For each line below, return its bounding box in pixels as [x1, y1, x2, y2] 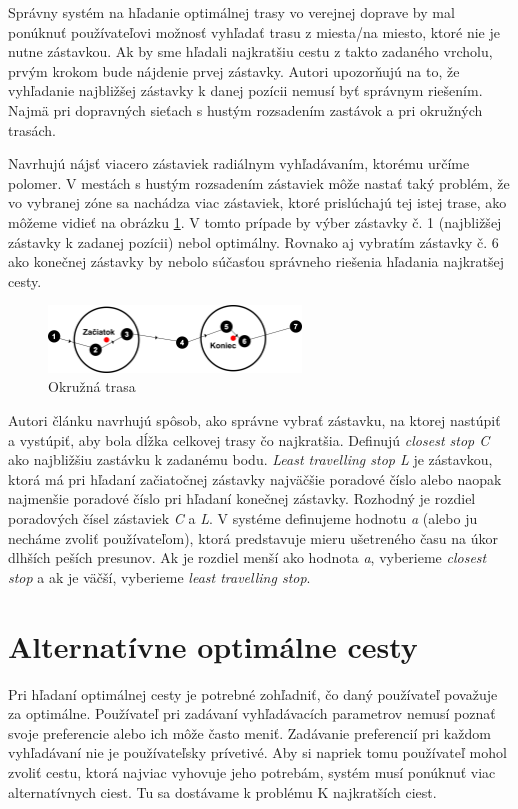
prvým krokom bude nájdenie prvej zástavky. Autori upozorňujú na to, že [8, 60, 460, 81]
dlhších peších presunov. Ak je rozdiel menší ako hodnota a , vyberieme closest [8, 547, 487, 568]
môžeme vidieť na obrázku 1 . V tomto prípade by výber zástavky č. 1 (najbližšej [8, 211, 502, 232]
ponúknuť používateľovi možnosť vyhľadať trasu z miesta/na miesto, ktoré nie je [8, 21, 500, 42]
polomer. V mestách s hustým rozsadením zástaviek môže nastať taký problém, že [8, 172, 510, 193]
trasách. [8, 119, 56, 140]
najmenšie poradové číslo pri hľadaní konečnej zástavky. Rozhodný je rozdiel [8, 488, 476, 509]
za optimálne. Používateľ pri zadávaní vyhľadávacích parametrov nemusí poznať [8, 703, 496, 724]
